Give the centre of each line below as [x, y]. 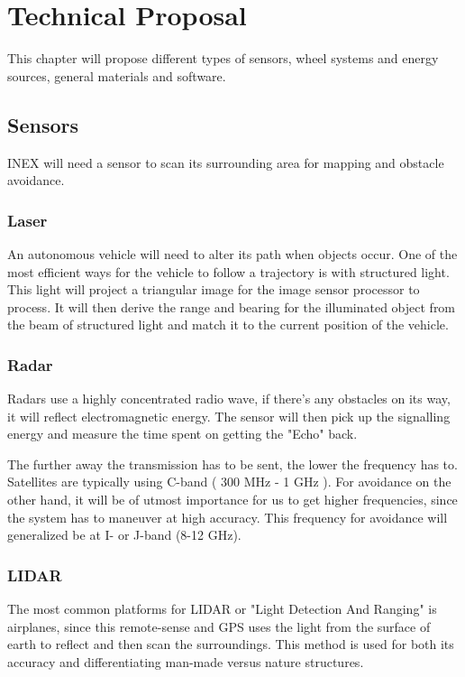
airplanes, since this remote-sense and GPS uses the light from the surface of [219, 626]
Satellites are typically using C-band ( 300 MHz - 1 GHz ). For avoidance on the [229, 482]
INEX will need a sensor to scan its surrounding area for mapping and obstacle [226, 162]
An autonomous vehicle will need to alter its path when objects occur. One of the [232, 253]
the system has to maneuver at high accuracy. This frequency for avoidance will [228, 517]
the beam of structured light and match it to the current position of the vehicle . [228, 325]
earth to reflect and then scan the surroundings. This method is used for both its [231, 644]
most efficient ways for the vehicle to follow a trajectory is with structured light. [228, 271]
